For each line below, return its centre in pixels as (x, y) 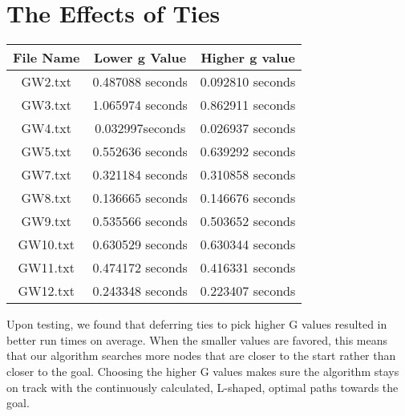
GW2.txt (46, 82)
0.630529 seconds (140, 244)
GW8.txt (46, 198)
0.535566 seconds (140, 221)
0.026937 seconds (248, 128)
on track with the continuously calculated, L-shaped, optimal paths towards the (202, 387)
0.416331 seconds (248, 268)
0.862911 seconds (248, 105)
